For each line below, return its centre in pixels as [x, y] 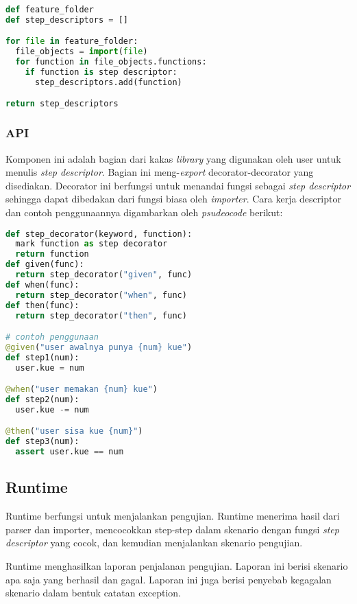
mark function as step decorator [91, 244]
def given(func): [45, 265]
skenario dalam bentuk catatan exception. [94, 593]
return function [52, 254]
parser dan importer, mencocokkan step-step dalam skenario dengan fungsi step [172, 529]
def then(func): [42, 305]
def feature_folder [50, 10]
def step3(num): [42, 442]
